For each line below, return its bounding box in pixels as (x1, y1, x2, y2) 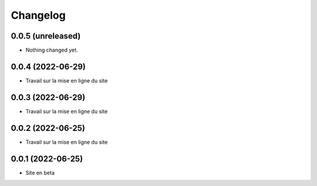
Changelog (11, 9, 66, 22)
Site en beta (25, 169, 55, 176)
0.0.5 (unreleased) (11, 31, 81, 41)
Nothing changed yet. (25, 47, 79, 54)
